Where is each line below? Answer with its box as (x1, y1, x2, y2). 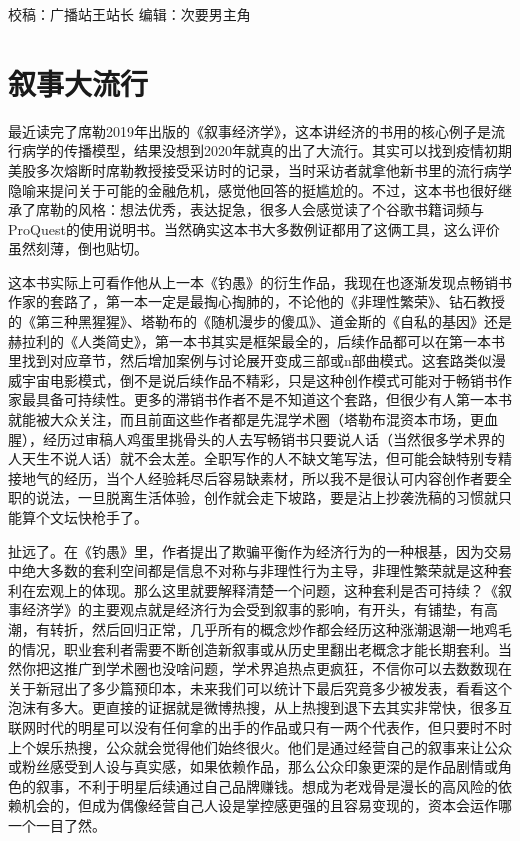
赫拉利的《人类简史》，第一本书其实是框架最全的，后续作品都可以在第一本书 (8, 330, 505, 351)
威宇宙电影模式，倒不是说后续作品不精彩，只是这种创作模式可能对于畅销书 (8, 369, 498, 390)
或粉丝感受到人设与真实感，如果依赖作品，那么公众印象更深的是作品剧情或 (8, 756, 498, 777)
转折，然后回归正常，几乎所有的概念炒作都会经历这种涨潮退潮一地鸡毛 (49, 618, 512, 639)
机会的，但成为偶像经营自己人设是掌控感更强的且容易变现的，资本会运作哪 (21, 795, 512, 816)
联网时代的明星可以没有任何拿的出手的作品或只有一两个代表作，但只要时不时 (8, 716, 512, 737)
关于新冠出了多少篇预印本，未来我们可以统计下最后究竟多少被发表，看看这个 (8, 677, 512, 698)
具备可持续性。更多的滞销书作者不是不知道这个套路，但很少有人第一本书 (35, 389, 512, 410)
